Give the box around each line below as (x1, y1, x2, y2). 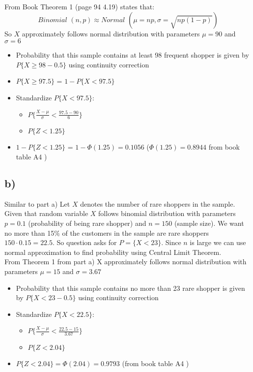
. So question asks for (53, 237, 117, 248)
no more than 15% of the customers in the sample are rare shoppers (4, 227, 209, 238)
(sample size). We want (174, 217, 244, 228)
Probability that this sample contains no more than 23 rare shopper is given (16, 282, 245, 293)
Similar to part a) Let (4, 198, 70, 209)
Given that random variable (4, 208, 88, 218)
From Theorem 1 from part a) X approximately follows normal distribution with (4, 256, 247, 267)
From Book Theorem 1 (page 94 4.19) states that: (4, 1, 155, 11)
